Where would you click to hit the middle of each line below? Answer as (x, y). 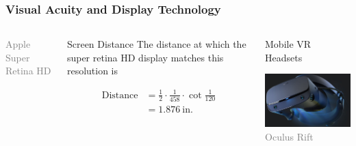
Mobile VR (288, 44)
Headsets (284, 57)
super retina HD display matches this (145, 57)
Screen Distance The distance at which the (156, 44)
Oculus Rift (289, 136)
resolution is (92, 71)
